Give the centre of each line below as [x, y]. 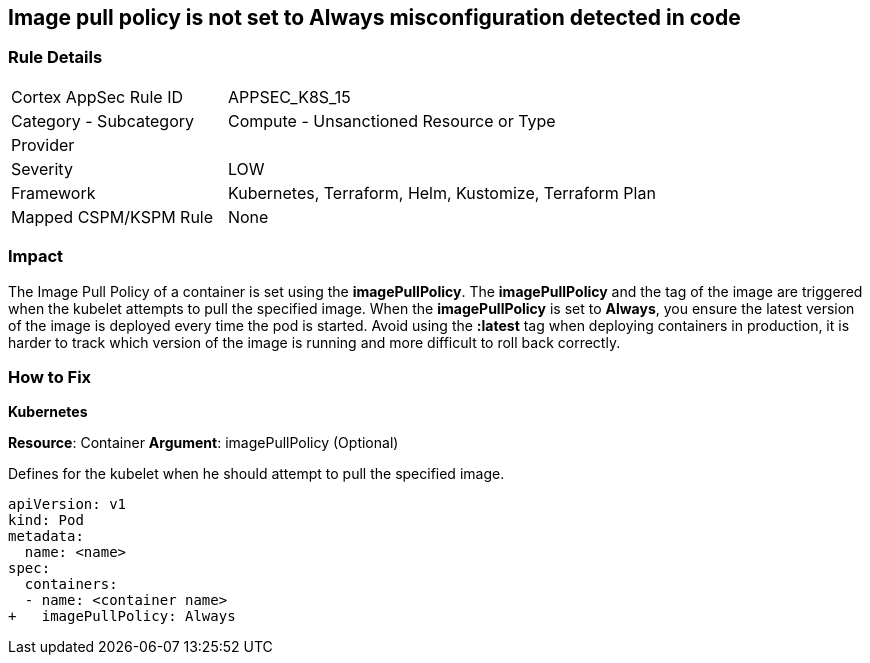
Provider [43, 144]
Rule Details [55, 57]
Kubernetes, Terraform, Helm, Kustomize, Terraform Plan [441, 192]
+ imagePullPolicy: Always [122, 616]
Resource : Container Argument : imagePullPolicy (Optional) [203, 443]
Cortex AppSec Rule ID [97, 96]
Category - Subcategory [102, 120]
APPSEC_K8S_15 [289, 96]
